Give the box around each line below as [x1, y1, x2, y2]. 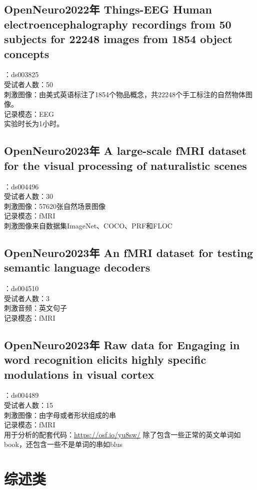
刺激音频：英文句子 [4, 303, 67, 313]
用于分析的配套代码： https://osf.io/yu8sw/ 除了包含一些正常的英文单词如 [4, 429, 241, 439]
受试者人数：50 [4, 79, 53, 89]
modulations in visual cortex [4, 366, 154, 382]
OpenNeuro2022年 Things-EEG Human [4, 2, 212, 17]
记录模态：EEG [4, 108, 54, 119]
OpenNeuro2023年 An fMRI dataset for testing [4, 244, 253, 260]
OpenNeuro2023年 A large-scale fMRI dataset [4, 143, 247, 158]
